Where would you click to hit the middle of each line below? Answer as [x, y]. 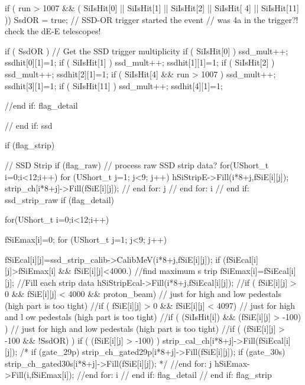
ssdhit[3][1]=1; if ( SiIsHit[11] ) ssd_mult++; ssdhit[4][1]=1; [114, 85]
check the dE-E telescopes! [53, 31]
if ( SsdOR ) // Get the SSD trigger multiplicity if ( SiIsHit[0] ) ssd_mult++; [147, 50]
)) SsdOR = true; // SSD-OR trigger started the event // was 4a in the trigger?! [152, 19]
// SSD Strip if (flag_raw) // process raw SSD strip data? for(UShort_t [137, 164]
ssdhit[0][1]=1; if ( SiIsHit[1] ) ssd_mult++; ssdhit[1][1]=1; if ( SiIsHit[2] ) [140, 62]
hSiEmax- [232, 363]
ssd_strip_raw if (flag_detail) [60, 199]
